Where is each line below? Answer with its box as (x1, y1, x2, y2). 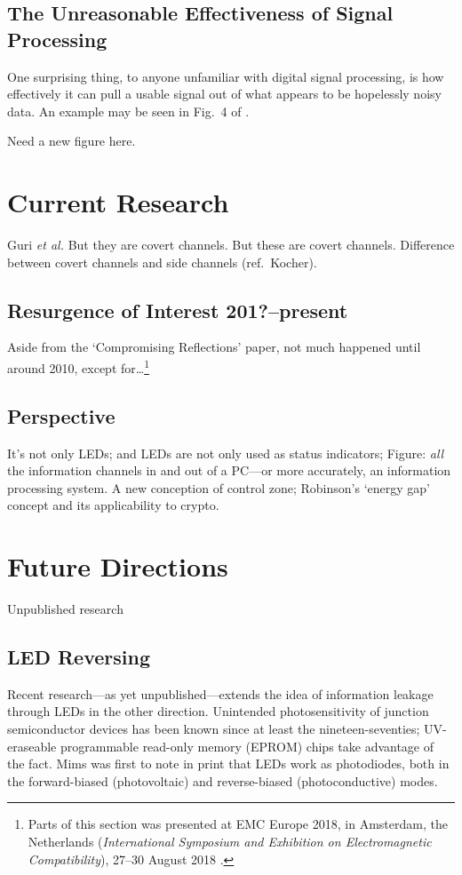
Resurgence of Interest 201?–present (7, 296, 348, 323)
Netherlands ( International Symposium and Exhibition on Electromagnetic (28, 831, 432, 850)
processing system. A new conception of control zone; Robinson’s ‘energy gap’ (7, 478, 430, 497)
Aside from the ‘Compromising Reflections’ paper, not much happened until (7, 338, 421, 356)
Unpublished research (7, 600, 123, 618)
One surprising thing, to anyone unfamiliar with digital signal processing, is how (7, 67, 444, 85)
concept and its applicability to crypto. (7, 496, 219, 514)
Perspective (7, 402, 115, 429)
